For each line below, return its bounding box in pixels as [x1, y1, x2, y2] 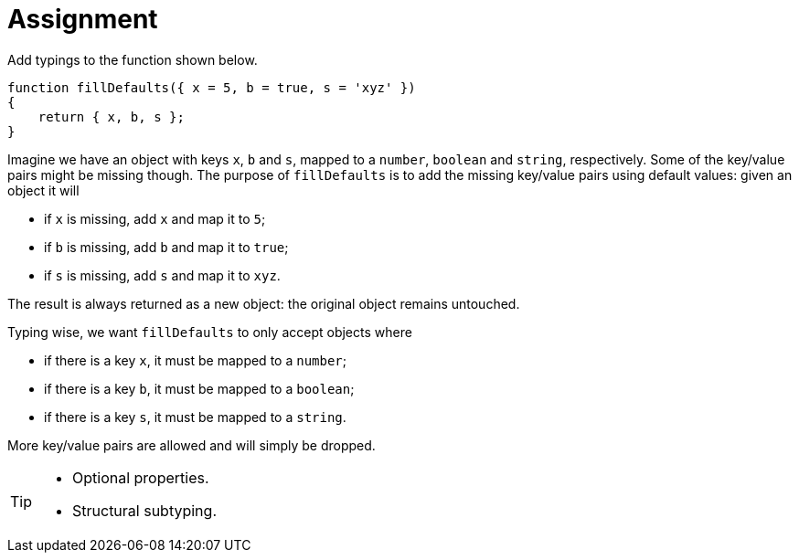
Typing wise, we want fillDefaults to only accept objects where [7, 323, 412, 340]
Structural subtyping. [72, 501, 217, 520]
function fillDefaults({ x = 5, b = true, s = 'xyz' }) [7, 79, 416, 95]
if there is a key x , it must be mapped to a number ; [44, 352, 347, 368]
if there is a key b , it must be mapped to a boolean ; [44, 380, 355, 396]
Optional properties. [72, 468, 209, 487]
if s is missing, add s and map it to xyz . [44, 267, 281, 283]
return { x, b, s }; [37, 109, 185, 124]
